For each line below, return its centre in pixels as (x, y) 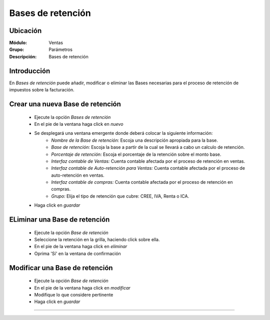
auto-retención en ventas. (78, 175)
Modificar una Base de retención (61, 268)
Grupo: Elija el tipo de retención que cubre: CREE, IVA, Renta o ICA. (120, 196)
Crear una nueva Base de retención (65, 104)
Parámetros (60, 49)
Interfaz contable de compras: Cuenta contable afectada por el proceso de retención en (142, 182)
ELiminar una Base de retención (59, 220)
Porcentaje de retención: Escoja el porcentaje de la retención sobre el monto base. (136, 154)
